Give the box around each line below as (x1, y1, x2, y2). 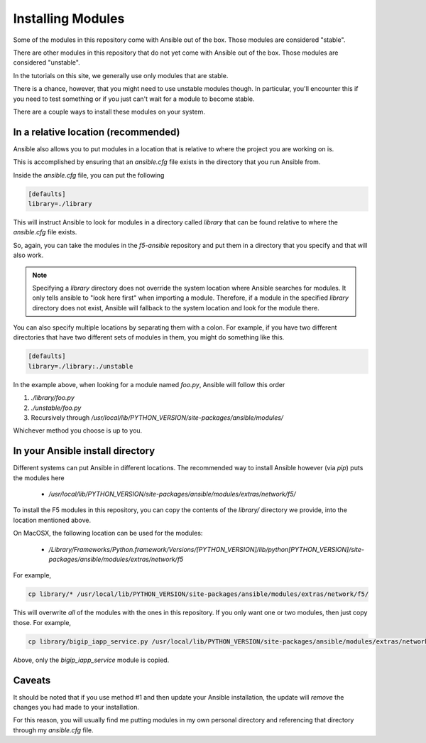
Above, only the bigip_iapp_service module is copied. (13, 656, 170, 664)
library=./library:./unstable (28, 362, 133, 370)
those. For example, (13, 618, 71, 627)
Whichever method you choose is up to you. (13, 426, 143, 435)
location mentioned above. (13, 516, 92, 524)
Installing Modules (13, 11, 125, 26)
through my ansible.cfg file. (13, 725, 94, 734)
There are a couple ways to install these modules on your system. (13, 107, 206, 116)
